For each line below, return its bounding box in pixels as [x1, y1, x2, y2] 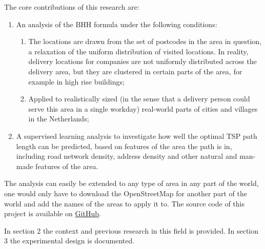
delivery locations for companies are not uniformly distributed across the [28, 56, 257, 67]
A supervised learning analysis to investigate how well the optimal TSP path [16, 130, 257, 141]
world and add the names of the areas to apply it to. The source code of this [4, 198, 245, 209]
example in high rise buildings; [28, 76, 125, 87]
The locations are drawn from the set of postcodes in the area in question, [28, 36, 261, 47]
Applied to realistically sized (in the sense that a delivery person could [28, 93, 250, 104]
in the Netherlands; [28, 113, 89, 124]
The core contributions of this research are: [4, 2, 139, 12]
